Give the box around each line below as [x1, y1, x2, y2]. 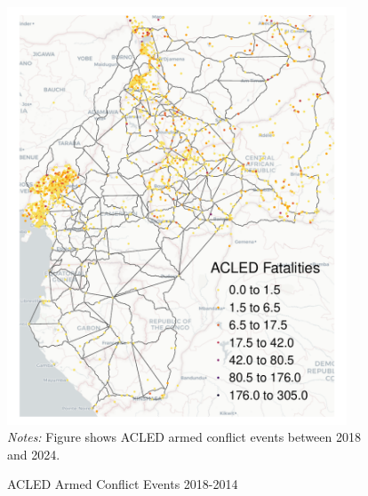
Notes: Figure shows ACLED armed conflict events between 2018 [7, 428, 361, 446]
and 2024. [7, 444, 60, 463]
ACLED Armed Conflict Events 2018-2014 [7, 475, 238, 493]
